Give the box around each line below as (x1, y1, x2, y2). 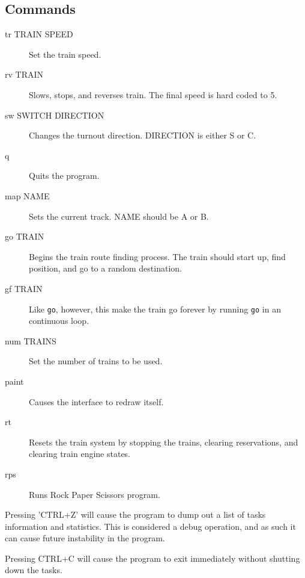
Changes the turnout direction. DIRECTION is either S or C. (29, 129, 256, 141)
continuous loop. (29, 314, 89, 327)
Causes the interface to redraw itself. (29, 395, 164, 408)
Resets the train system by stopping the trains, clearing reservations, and (29, 435, 298, 448)
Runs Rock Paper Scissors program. (29, 488, 160, 500)
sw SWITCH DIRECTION (5, 108, 104, 121)
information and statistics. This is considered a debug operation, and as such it (5, 520, 296, 532)
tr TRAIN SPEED (5, 28, 73, 40)
